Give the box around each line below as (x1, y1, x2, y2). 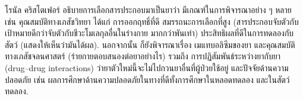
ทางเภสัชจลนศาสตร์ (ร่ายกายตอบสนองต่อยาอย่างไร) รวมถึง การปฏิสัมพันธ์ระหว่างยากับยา (5, 50, 280, 62)
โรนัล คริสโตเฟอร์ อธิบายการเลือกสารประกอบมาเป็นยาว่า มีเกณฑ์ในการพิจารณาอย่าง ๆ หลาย (5, 4, 292, 15)
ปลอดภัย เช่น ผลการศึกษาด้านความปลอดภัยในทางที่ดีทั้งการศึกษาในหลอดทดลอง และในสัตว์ (5, 73, 290, 85)
